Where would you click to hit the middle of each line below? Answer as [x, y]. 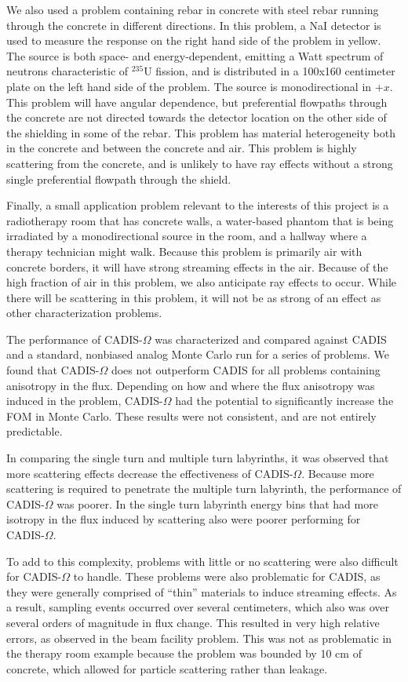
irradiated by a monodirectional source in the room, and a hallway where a [187, 236]
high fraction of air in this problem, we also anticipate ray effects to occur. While [202, 282]
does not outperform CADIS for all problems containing [246, 370]
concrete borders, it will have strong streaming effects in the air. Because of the [197, 266]
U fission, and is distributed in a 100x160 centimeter [270, 71]
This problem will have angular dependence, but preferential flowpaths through [197, 102]
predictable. [35, 431]
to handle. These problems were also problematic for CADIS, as [227, 576]
